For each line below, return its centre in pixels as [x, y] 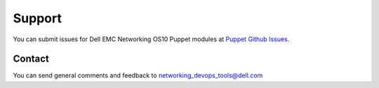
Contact [31, 59]
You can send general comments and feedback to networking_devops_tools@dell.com [138, 75]
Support [38, 18]
